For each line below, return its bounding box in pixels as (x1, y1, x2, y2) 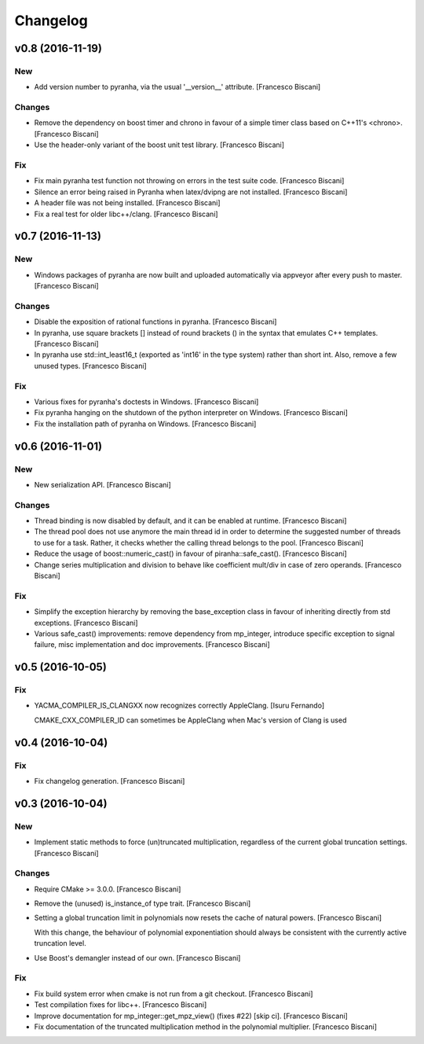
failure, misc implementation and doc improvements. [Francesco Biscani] (34, 640, 270, 649)
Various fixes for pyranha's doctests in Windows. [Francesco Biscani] (34, 397, 259, 406)
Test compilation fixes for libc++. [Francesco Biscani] (34, 1000, 207, 1009)
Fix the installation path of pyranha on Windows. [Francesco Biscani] (34, 419, 257, 428)
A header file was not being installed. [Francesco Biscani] (34, 198, 221, 208)
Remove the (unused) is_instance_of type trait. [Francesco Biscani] (34, 899, 251, 908)
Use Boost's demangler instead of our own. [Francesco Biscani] (34, 953, 241, 962)
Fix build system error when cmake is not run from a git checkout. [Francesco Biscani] (34, 989, 313, 998)
